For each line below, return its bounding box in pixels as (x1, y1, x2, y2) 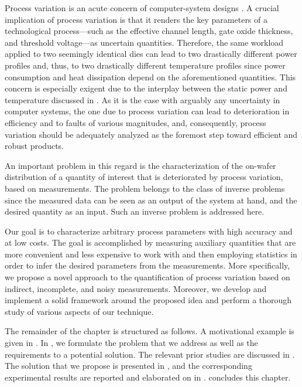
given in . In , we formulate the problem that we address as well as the (5, 337, 258, 349)
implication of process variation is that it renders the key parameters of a (5, 13, 267, 25)
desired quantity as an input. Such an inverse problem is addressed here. (5, 205, 265, 218)
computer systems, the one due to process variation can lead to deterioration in (5, 105, 290, 117)
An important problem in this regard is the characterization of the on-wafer (5, 159, 276, 171)
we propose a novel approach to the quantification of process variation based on (5, 271, 290, 283)
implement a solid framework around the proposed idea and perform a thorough (5, 294, 292, 306)
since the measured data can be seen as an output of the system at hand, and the (5, 193, 297, 206)
